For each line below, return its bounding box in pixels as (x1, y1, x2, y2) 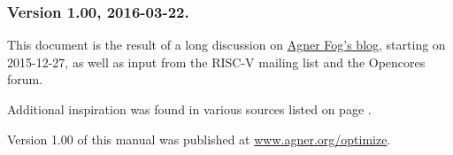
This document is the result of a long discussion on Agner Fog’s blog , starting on (7, 35, 446, 54)
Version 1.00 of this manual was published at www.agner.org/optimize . (7, 129, 391, 148)
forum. (7, 70, 43, 89)
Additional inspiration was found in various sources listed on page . (7, 100, 372, 118)
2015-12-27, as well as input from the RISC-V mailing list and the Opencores (7, 52, 426, 71)
